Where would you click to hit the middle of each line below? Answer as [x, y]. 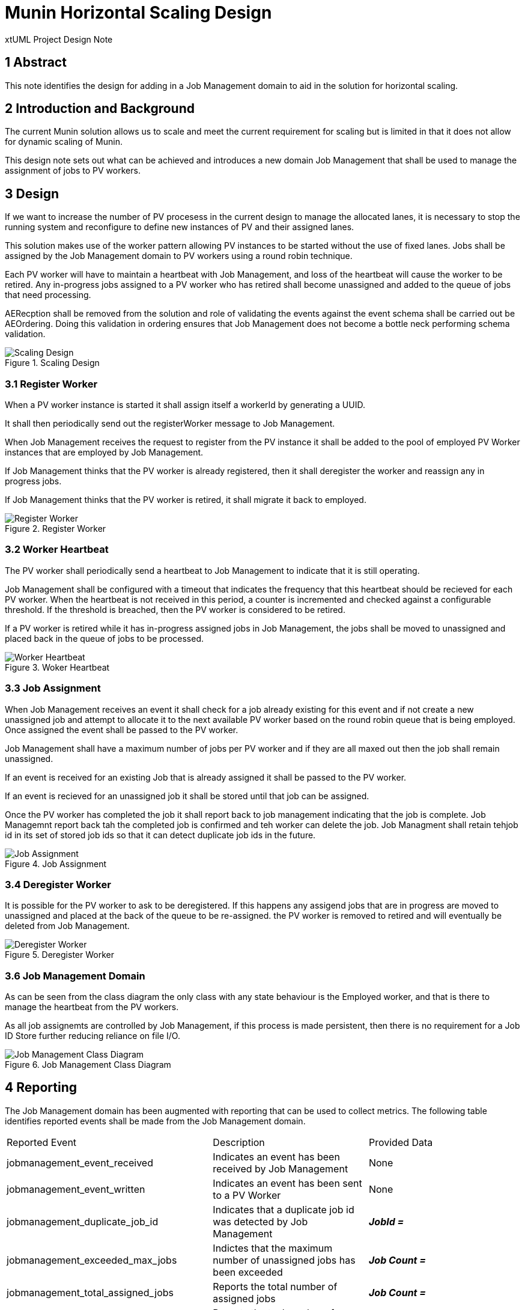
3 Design [32, 193]
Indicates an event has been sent [287, 1183]
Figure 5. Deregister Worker [59, 955]
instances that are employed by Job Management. [104, 452]
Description [239, 1142]
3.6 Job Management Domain [75, 976]
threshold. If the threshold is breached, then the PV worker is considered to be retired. [175, 609]
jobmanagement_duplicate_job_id [83, 1221]
